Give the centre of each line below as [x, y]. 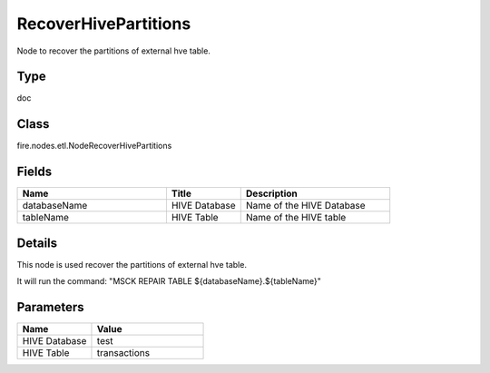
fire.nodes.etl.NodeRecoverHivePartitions [94, 146]
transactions [123, 353]
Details [37, 243]
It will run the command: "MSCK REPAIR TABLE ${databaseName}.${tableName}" [169, 281]
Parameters [50, 307]
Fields [34, 172]
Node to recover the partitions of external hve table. [113, 51]
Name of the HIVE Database [306, 206]
